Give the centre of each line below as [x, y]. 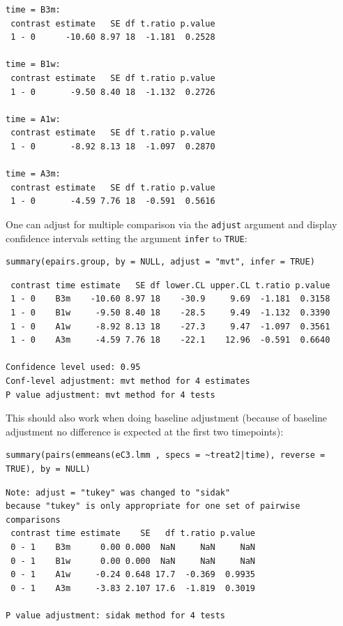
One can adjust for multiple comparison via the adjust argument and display [171, 224]
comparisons [33, 520]
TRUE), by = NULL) [48, 469]
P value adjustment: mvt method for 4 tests [110, 395]
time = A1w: [33, 119]
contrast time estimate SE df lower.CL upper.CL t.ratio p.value [170, 285]
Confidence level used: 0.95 [73, 367]
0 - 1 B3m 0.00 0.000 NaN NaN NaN [133, 547]
